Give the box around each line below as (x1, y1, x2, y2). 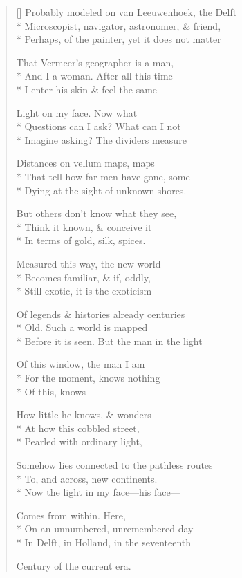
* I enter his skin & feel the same (16, 82, 158, 96)
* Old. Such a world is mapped (16, 320, 148, 335)
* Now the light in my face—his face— (16, 485, 180, 499)
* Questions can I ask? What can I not (16, 119, 181, 133)
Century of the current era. (16, 558, 131, 572)
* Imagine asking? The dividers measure (16, 132, 187, 147)
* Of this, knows (16, 384, 86, 398)
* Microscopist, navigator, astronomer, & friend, (16, 18, 221, 32)
